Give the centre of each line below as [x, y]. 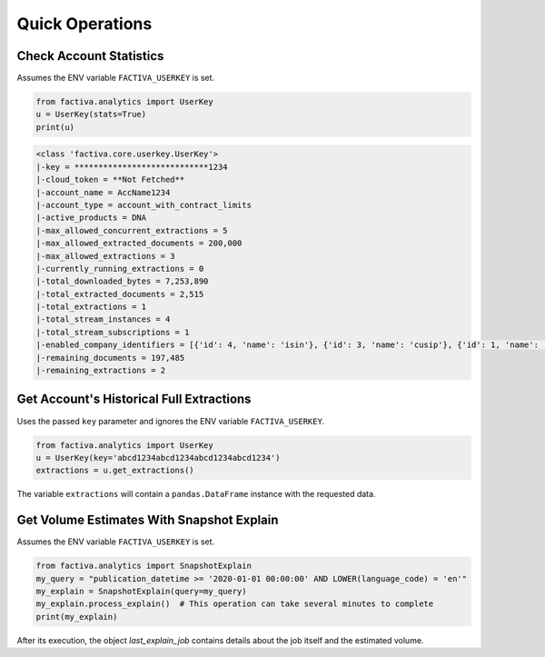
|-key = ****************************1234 [132, 167]
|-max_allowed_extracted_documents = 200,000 [139, 244]
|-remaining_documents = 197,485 [110, 358]
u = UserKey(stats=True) [91, 114]
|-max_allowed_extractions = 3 [106, 256]
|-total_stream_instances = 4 [103, 319]
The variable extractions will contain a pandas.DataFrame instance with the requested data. [196, 494]
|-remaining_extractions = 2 [101, 371]
